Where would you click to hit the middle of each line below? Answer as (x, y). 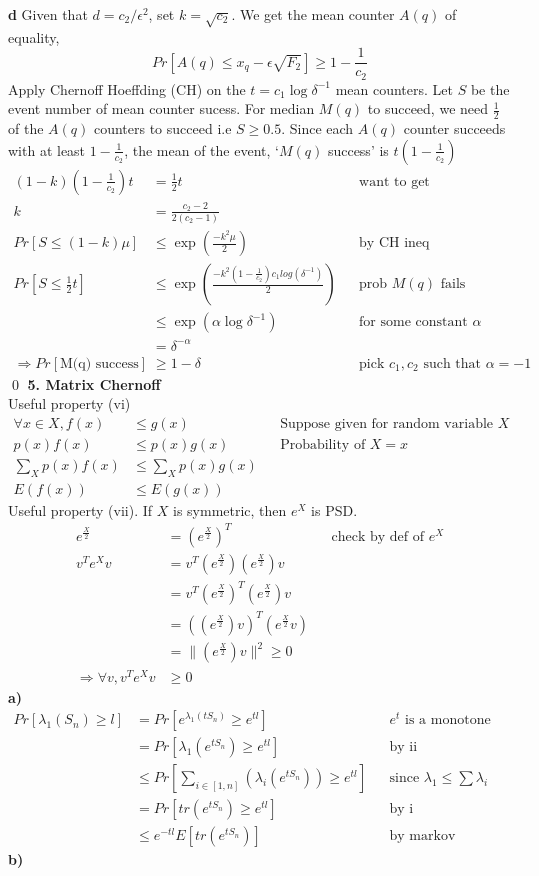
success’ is (358, 149)
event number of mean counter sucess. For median (161, 108)
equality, (34, 36)
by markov (422, 836)
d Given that (48, 14)
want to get (394, 181)
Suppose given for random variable (387, 423)
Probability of (323, 444)
